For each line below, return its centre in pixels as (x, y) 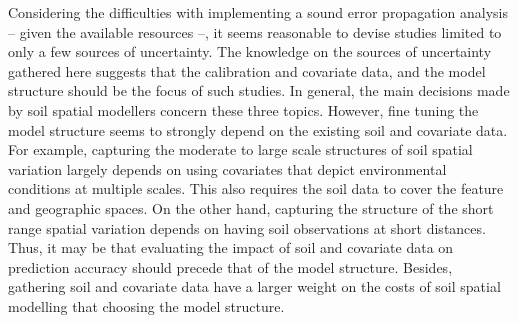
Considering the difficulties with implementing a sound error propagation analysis (258, 12)
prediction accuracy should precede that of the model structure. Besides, (230, 266)
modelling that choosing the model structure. (146, 305)
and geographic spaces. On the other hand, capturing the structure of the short (251, 207)
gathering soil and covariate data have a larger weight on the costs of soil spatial (254, 286)
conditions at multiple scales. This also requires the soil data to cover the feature (256, 188)
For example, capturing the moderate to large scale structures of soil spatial (240, 149)
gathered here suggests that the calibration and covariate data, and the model (247, 70)
